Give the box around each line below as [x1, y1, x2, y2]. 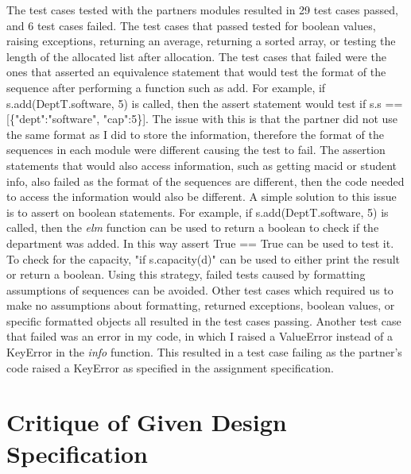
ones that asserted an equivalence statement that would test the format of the [6, 64, 386, 80]
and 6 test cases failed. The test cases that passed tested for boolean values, [6, 17, 376, 33]
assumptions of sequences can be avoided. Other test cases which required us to [6, 281, 394, 298]
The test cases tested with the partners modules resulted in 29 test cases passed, [6, 2, 398, 17]
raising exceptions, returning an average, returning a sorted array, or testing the [6, 33, 396, 49]
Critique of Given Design [6, 406, 287, 438]
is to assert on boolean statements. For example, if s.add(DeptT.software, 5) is [6, 203, 389, 220]
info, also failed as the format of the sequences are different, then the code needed [6, 172, 405, 189]
